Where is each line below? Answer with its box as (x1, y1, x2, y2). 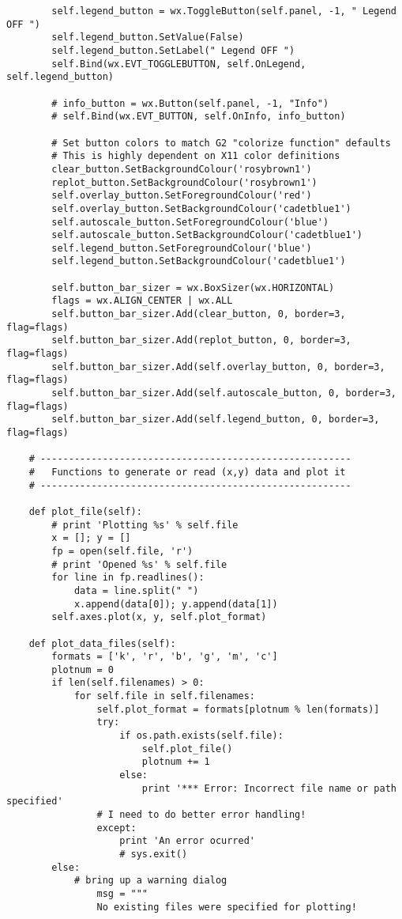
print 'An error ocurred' (119, 835, 255, 847)
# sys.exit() (119, 849, 188, 860)
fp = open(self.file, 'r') (51, 545, 193, 557)
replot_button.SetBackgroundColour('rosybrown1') (51, 176, 317, 188)
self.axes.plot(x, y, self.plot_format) (51, 611, 267, 623)
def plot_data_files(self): (28, 637, 176, 649)
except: (96, 822, 137, 834)
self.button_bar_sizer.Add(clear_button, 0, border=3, (51, 308, 346, 320)
